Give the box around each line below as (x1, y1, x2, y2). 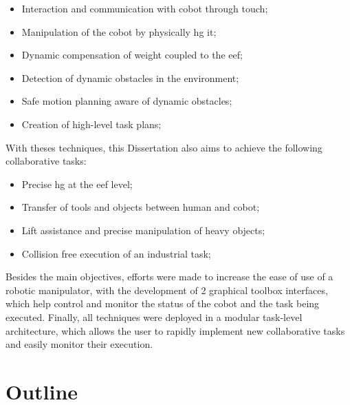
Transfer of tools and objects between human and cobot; (21, 200, 260, 214)
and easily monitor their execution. (6, 337, 153, 351)
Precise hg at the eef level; (21, 176, 133, 191)
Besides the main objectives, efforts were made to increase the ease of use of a (6, 269, 333, 284)
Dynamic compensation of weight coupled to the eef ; (21, 48, 243, 62)
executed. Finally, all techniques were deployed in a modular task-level (6, 309, 303, 324)
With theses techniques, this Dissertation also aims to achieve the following (6, 140, 322, 154)
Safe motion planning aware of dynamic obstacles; (21, 94, 232, 108)
